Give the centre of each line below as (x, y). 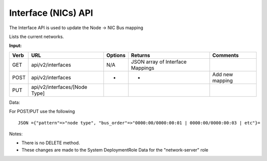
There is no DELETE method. (51, 143)
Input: (15, 46)
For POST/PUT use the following (42, 112)
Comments (226, 55)
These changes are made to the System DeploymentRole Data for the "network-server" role (115, 150)
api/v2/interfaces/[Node (59, 87)
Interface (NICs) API (51, 13)
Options (116, 55)
